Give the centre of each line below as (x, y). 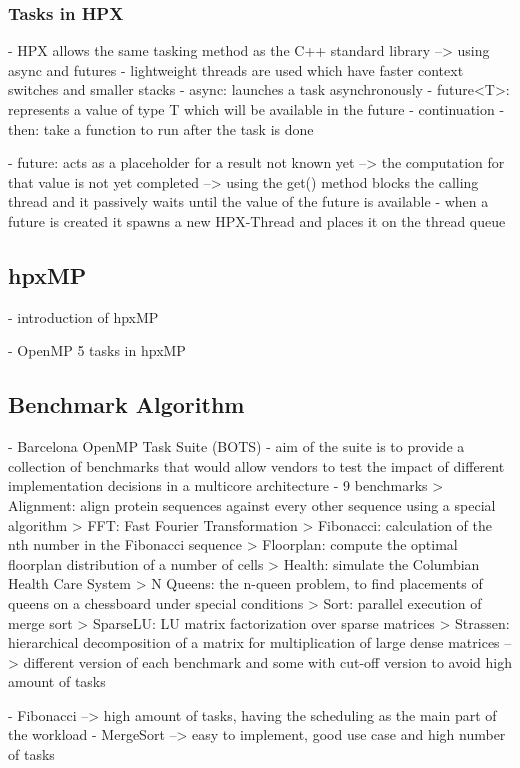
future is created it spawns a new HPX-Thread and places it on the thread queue (257, 220)
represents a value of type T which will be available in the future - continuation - (256, 109)
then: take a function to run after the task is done (161, 128)
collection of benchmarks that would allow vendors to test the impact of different (256, 465)
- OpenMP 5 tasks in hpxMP (97, 350)
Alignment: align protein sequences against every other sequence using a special (252, 504)
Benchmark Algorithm (126, 404)
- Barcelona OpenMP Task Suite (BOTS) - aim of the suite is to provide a (236, 446)
